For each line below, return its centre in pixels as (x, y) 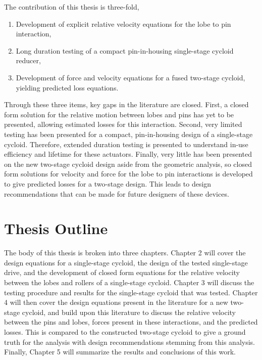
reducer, (28, 60)
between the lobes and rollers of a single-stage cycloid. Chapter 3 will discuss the (129, 282)
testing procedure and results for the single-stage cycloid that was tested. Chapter (131, 292)
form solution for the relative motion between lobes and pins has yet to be (119, 114)
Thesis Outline (56, 228)
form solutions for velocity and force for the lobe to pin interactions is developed (128, 174)
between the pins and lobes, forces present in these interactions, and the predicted (131, 322)
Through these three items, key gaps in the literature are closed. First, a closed (126, 104)
